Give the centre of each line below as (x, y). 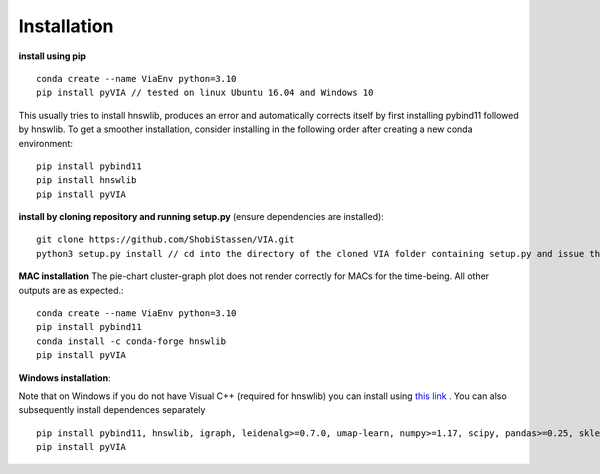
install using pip (52, 56)
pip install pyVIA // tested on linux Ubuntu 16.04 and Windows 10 (205, 93)
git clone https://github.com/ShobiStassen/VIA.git (165, 239)
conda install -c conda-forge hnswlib (131, 341)
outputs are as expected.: (71, 290)
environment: (46, 143)
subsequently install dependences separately (112, 410)
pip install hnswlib (86, 180)
